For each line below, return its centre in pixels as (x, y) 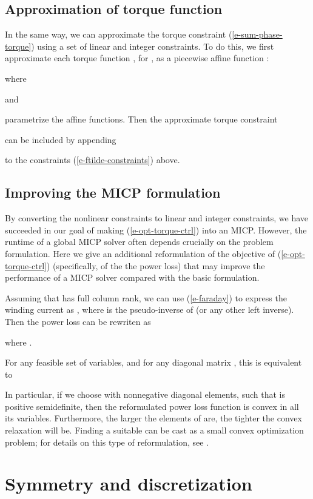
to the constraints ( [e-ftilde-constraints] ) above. (93, 160)
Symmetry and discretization (129, 484)
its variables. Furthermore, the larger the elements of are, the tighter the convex (153, 418)
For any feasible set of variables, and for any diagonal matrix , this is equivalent (153, 362)
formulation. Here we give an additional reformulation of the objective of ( (143, 253)
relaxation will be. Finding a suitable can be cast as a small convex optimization (154, 430)
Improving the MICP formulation (113, 193)
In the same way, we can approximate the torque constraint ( (119, 34)
